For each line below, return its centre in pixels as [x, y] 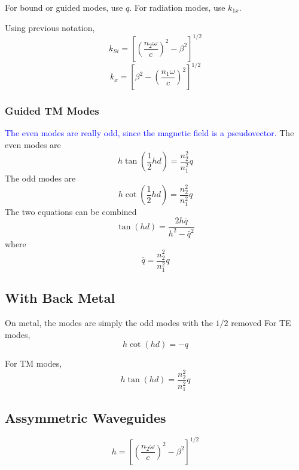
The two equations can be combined [71, 211]
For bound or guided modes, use [64, 7]
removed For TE [261, 323]
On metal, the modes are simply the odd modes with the [109, 323]
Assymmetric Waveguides [86, 417]
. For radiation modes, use [177, 7]
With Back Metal [60, 298]
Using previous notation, [50, 27]
